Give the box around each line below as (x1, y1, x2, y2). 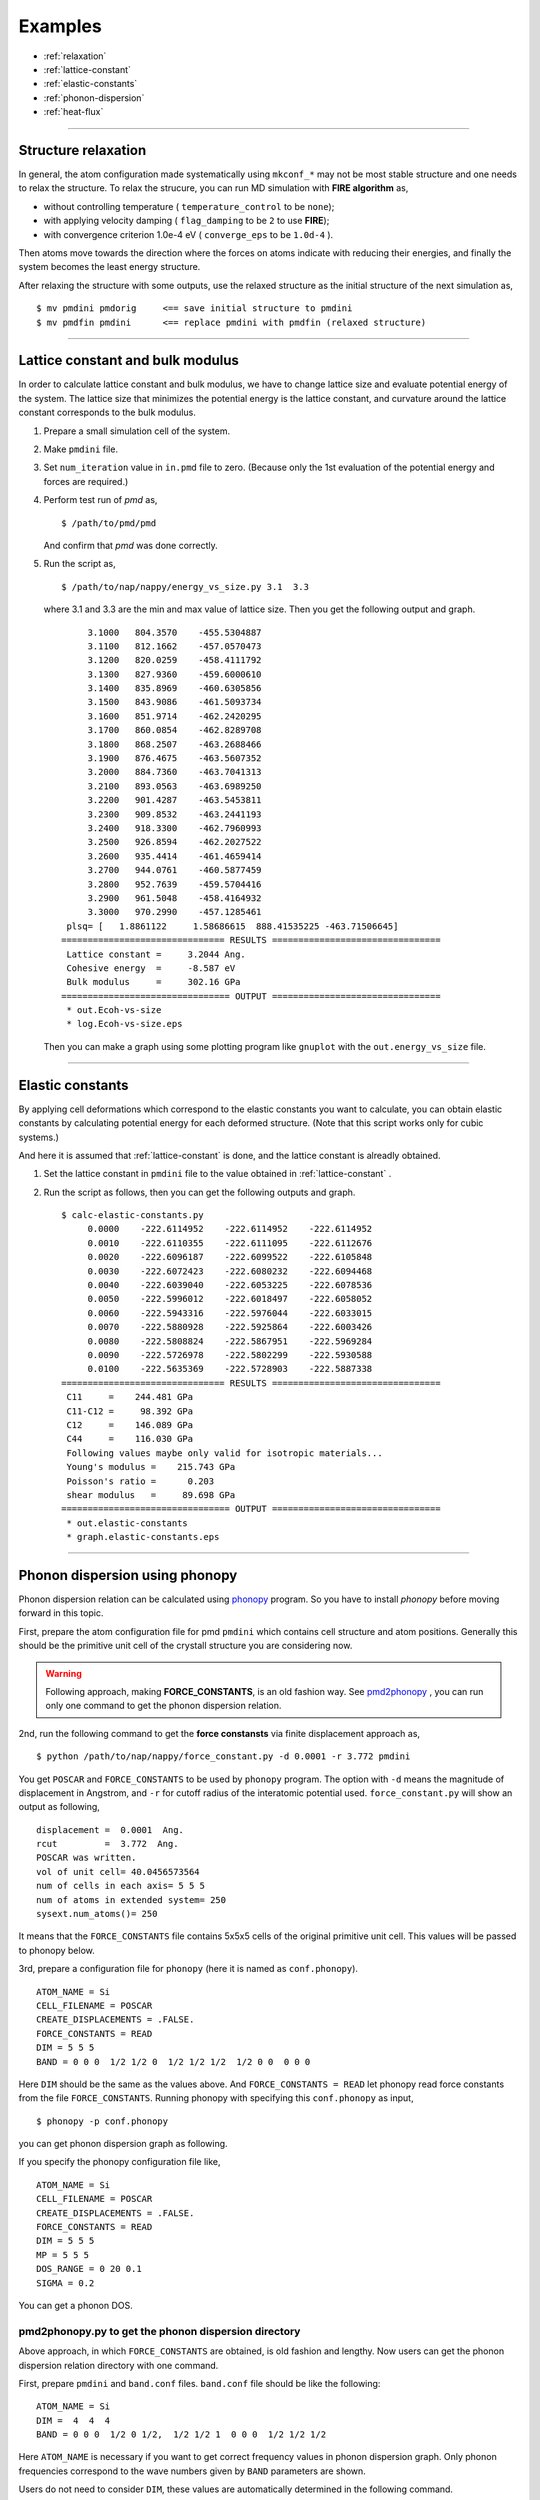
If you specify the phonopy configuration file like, (18, 2156, 221, 2168)
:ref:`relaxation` (43, 50, 107, 62)
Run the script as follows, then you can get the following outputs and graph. (43, 1186, 356, 1198)
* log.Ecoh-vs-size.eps (66, 1018, 183, 1030)
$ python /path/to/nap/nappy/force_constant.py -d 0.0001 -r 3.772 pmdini (36, 1751, 411, 1762)
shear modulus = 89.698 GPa (66, 1489, 236, 1500)
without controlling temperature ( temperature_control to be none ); (43, 200, 335, 212)
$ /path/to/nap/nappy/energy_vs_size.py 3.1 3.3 (61, 581, 310, 592)
